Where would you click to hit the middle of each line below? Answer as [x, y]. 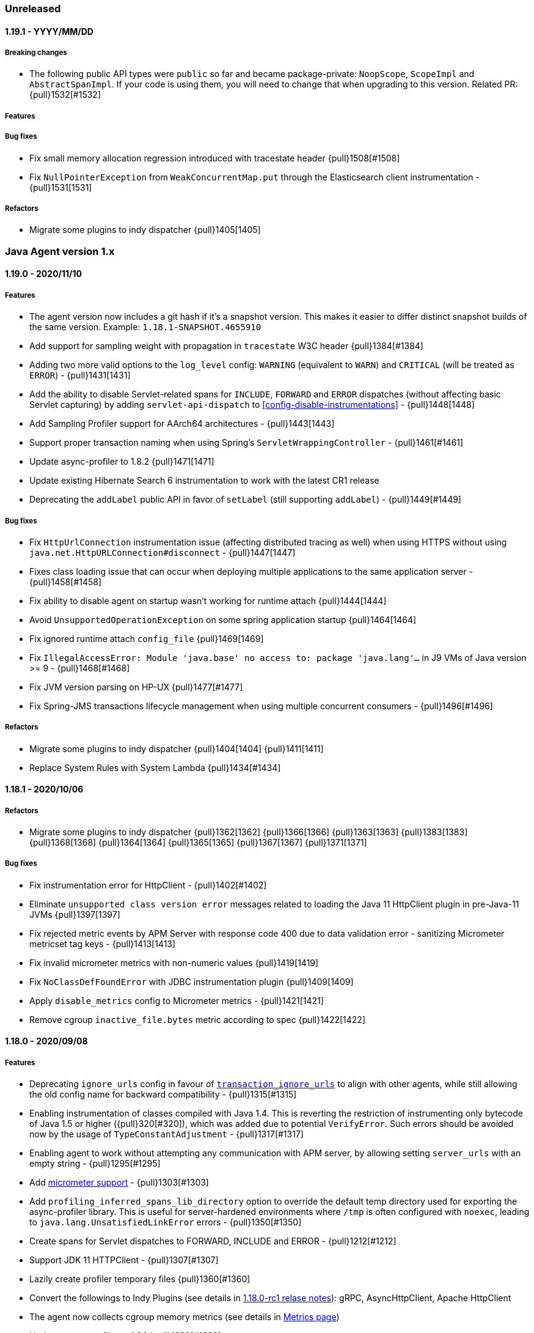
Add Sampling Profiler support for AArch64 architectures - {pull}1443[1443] [182, 424]
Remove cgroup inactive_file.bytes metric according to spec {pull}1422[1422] [197, 1019]
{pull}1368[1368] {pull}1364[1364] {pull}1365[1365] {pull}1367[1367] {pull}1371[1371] [198, 843]
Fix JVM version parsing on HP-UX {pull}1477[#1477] [136, 687]
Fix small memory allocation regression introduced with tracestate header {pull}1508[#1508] [215, 158]
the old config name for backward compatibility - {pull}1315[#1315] [163, 1095]
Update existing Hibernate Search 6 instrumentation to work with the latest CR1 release [204, 481]
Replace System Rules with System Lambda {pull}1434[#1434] [155, 767]
